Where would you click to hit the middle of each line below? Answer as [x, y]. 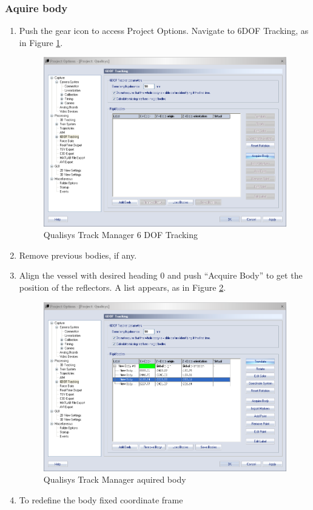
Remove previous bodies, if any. [78, 255]
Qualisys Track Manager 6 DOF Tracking [121, 235]
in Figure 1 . [41, 42]
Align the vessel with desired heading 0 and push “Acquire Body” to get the [161, 275]
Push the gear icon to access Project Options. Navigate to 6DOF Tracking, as [164, 31]
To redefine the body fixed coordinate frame [101, 500]
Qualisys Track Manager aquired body [115, 479]
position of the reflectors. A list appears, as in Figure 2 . [123, 287]
